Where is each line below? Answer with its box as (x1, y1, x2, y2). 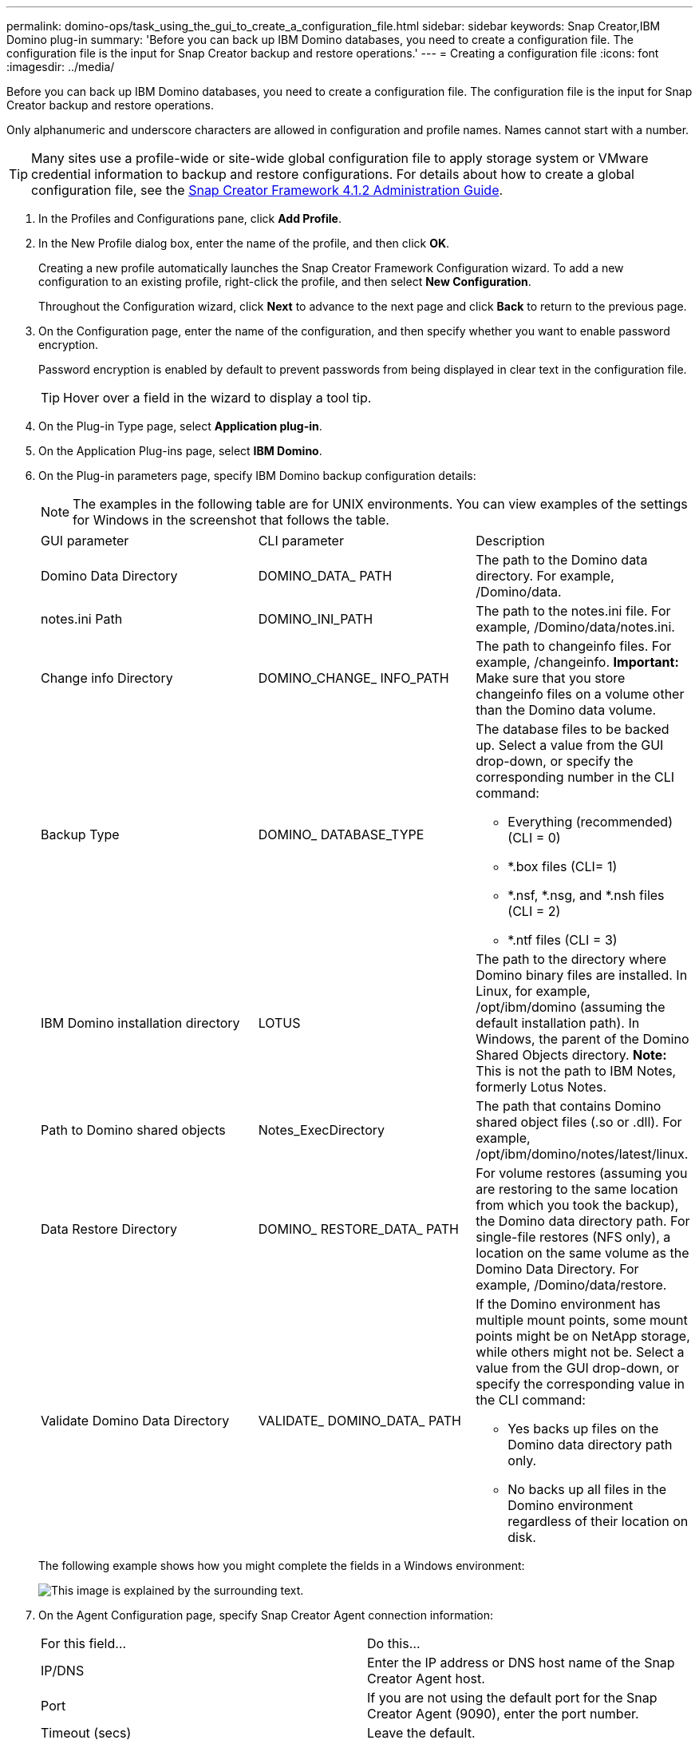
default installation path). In (476, 1015, 640, 1031)
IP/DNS (41, 1663, 85, 1679)
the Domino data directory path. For (476, 1213, 690, 1229)
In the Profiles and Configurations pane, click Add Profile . (38, 212, 342, 225)
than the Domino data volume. (476, 702, 657, 718)
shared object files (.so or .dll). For (476, 1114, 682, 1130)
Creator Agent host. (367, 1671, 485, 1687)
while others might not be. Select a (476, 1344, 685, 1360)
